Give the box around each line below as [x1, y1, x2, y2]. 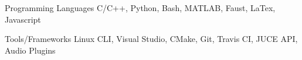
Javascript [5, 13, 41, 25]
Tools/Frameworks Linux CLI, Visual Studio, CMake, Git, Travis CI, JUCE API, [5, 33, 298, 45]
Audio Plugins [5, 44, 56, 56]
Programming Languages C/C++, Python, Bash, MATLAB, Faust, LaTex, [5, 2, 276, 13]
